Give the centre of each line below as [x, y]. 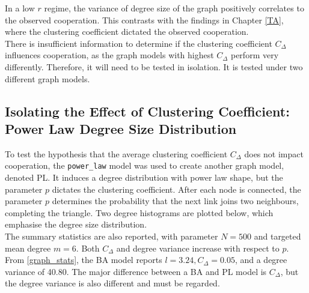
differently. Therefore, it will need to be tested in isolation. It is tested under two [154, 66]
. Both [88, 248]
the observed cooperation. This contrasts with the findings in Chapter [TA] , [144, 20]
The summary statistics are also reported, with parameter [112, 236]
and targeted [277, 236]
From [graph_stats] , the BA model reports [84, 260]
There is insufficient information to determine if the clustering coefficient [139, 43]
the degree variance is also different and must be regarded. [112, 283]
